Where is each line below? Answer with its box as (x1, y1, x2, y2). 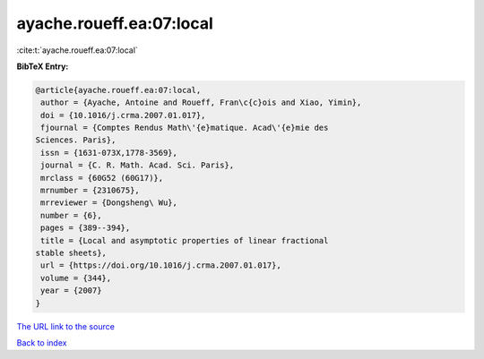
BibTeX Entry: (16, 61, 69, 72)
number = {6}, (40, 210, 102, 220)
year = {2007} (40, 286, 102, 295)
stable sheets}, (35, 248, 108, 258)
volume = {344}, (40, 273, 112, 283)
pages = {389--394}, (40, 223, 131, 233)
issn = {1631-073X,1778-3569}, (40, 148, 178, 158)
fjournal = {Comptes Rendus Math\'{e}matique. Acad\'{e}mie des (40, 123, 329, 133)
